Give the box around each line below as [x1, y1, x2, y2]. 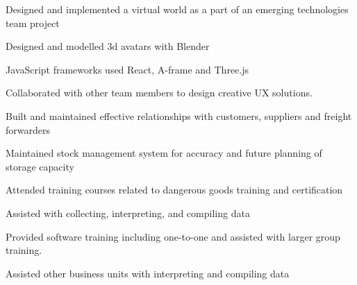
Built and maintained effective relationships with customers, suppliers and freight [6, 108, 352, 123]
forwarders [6, 122, 50, 137]
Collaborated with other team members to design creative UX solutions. [6, 85, 313, 100]
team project [6, 15, 60, 30]
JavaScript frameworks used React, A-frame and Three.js [6, 62, 249, 76]
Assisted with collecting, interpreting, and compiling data [6, 205, 250, 220]
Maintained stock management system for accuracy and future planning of [6, 146, 322, 160]
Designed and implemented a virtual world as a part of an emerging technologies [6, 2, 349, 16]
